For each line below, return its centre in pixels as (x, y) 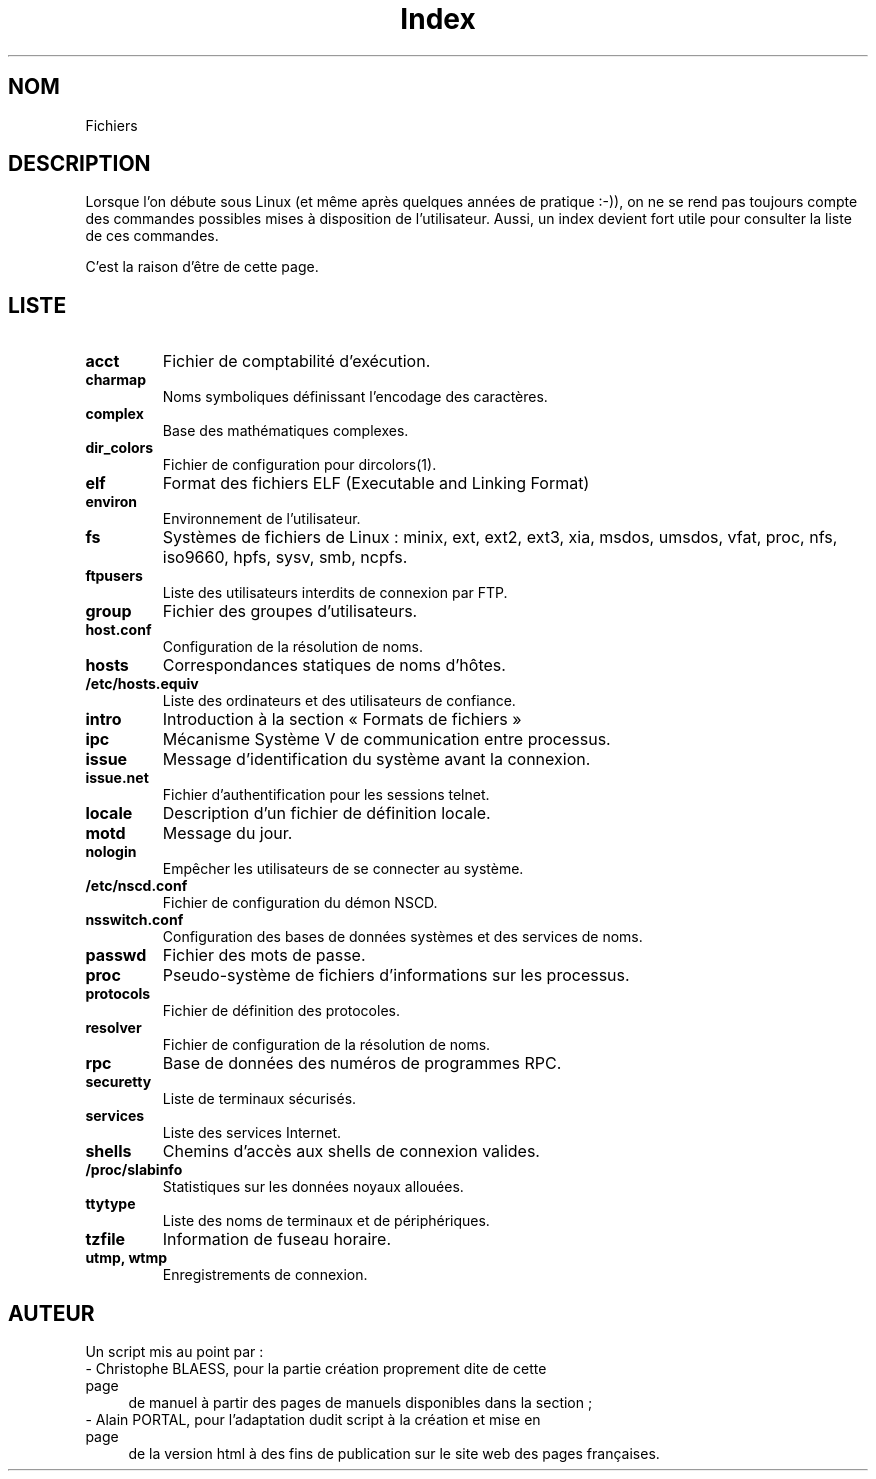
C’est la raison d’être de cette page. (202, 267)
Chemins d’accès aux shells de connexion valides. (351, 1151)
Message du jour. (227, 833)
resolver (113, 1028)
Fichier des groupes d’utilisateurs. (290, 611)
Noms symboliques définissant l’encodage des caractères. (355, 397)
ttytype (110, 1204)
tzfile (105, 1239)
